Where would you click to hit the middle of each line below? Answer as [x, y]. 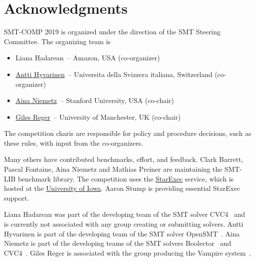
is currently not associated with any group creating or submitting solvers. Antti [124, 224]
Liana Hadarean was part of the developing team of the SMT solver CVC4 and [125, 214]
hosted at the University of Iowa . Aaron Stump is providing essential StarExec [122, 188]
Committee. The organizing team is [57, 41]
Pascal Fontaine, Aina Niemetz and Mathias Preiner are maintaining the [113, 169]
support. [17, 197]
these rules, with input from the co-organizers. [74, 143]
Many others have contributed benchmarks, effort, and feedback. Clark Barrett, [124, 159]
